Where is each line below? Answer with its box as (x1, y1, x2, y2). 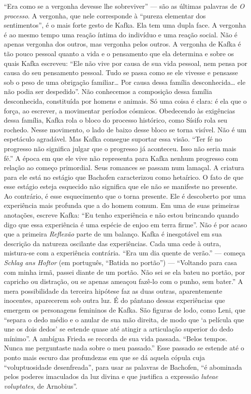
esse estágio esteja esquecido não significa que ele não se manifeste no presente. (4, 181, 238, 191)
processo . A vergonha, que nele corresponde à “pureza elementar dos (4, 10, 206, 20)
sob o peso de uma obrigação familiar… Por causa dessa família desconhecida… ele (4, 77, 246, 87)
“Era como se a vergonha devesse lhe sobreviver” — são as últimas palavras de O (4, 1, 245, 11)
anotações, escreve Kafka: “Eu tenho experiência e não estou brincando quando (4, 210, 239, 220)
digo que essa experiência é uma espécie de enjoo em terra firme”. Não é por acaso (4, 219, 247, 229)
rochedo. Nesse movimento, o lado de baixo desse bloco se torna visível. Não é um (4, 124, 247, 134)
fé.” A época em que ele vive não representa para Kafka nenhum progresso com (4, 153, 238, 163)
